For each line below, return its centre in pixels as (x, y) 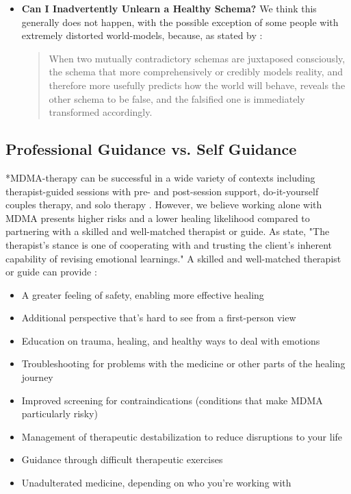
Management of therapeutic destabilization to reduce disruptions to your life (182, 436)
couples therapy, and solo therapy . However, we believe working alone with (164, 205)
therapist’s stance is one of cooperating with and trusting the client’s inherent (169, 244)
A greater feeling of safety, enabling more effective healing (143, 294)
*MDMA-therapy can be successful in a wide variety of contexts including (160, 177)
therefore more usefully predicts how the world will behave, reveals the (197, 85)
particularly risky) (60, 413)
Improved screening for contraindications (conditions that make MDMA (172, 400)
